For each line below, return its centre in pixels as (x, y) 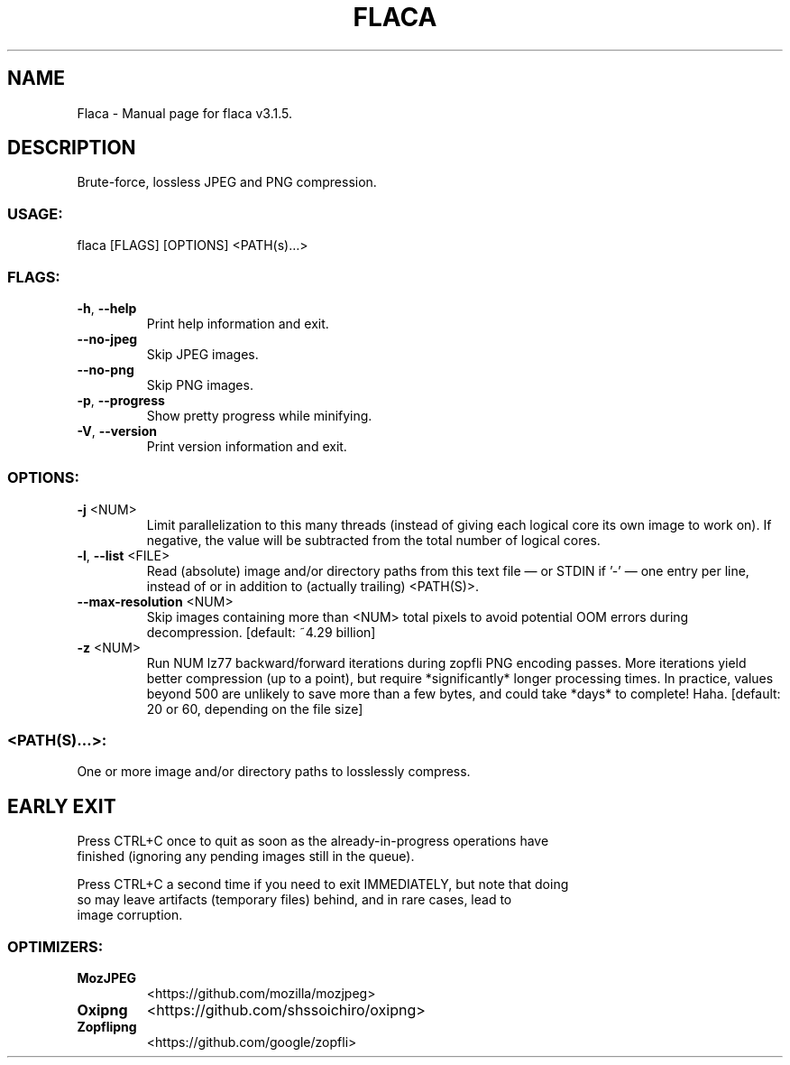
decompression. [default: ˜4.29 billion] (261, 632)
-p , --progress (121, 400)
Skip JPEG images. (202, 354)
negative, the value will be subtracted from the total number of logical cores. (373, 540)
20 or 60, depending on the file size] (255, 708)
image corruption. (130, 915)
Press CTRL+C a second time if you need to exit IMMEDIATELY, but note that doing (323, 884)
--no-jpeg (107, 338)
